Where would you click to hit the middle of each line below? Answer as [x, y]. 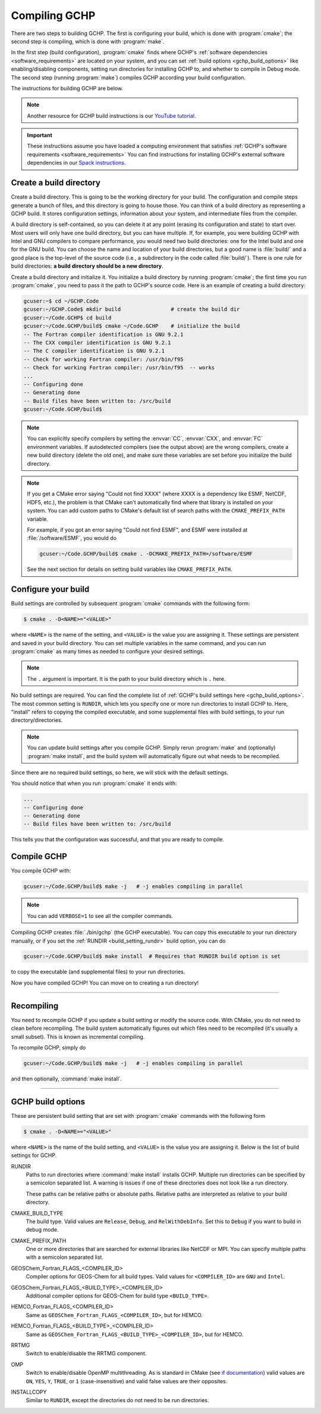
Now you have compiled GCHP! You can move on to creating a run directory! [105, 983]
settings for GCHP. [34, 1155]
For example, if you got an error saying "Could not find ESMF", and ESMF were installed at [137, 530]
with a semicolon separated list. [65, 1257]
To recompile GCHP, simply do [48, 1047]
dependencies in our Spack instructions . [76, 163]
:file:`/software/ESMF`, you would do [72, 538]
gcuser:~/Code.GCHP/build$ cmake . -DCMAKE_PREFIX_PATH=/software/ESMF [146, 554]
